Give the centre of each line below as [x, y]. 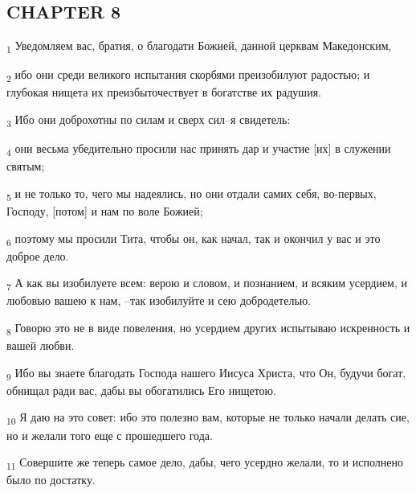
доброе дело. [38, 255]
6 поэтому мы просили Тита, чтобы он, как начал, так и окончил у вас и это [194, 239]
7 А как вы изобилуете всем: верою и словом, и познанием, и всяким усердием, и [207, 284]
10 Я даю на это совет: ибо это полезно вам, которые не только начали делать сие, [208, 418]
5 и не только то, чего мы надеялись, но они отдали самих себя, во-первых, [192, 194]
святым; [26, 166]
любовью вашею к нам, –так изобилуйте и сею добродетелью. [159, 300]
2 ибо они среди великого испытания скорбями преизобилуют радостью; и [188, 76]
